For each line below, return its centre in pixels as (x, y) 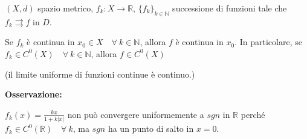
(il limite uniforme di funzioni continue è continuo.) (100, 74)
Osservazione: (34, 94)
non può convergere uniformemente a (136, 114)
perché (253, 114)
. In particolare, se (268, 42)
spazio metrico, (66, 8)
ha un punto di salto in (151, 128)
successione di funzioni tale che (230, 8)
